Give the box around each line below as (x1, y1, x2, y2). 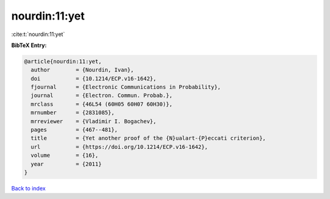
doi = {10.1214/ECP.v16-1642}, (31, 75, 157, 82)
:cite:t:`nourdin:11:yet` (11, 31, 65, 38)
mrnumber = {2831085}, (31, 109, 115, 116)
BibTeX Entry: (11, 42, 47, 49)
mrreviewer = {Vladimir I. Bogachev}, (31, 118, 157, 125)
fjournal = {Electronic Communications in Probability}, (31, 84, 221, 91)
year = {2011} (31, 161, 102, 167)
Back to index (11, 184, 46, 192)
